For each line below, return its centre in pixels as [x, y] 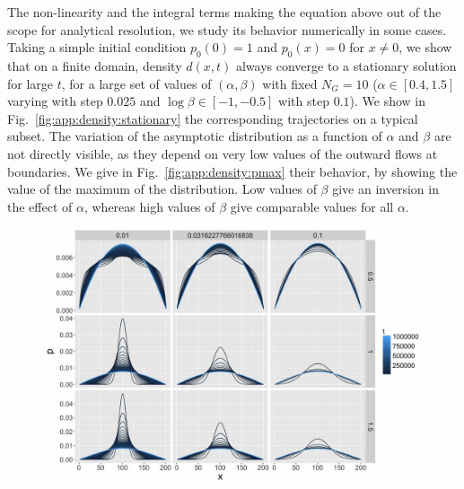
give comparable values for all [312, 206]
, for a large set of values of [136, 83]
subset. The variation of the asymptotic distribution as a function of [195, 136]
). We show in [388, 101]
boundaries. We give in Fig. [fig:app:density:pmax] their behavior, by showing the [232, 171]
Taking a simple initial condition [97, 47]
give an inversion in [385, 189]
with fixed [290, 83]
